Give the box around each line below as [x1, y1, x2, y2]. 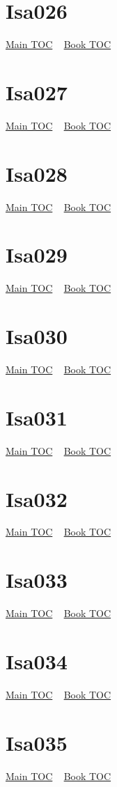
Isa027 [6, 77, 68, 106]
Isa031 [6, 403, 68, 431]
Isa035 [6, 728, 68, 756]
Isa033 [6, 566, 68, 594]
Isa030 [6, 322, 68, 350]
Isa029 [6, 240, 68, 269]
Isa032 [6, 484, 68, 513]
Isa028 [6, 159, 68, 187]
